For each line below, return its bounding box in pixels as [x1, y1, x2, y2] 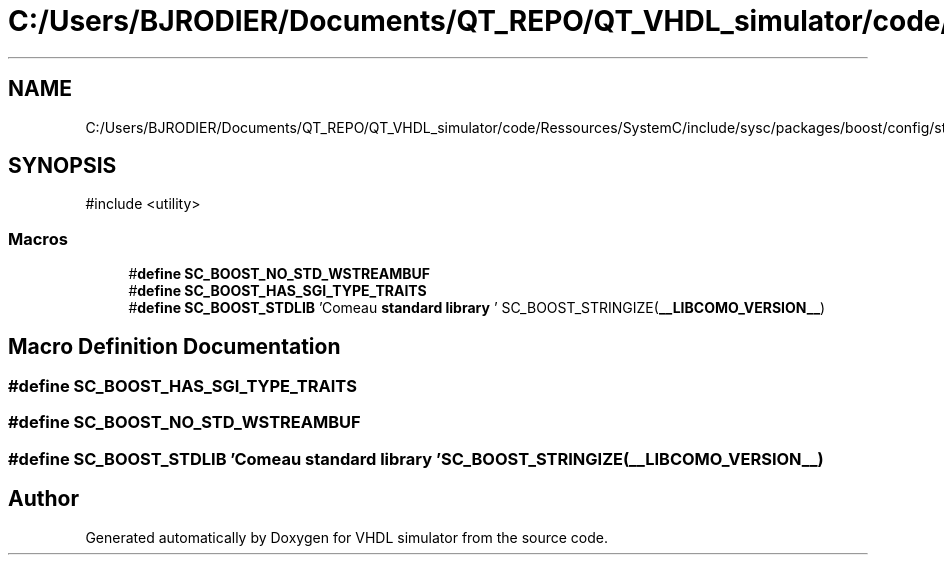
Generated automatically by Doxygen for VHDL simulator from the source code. [85, 528, 609, 546]
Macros [8, 228, 68, 249]
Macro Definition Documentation [8, 333, 341, 359]
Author [8, 486, 79, 512]
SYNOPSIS [8, 153, 117, 179]
